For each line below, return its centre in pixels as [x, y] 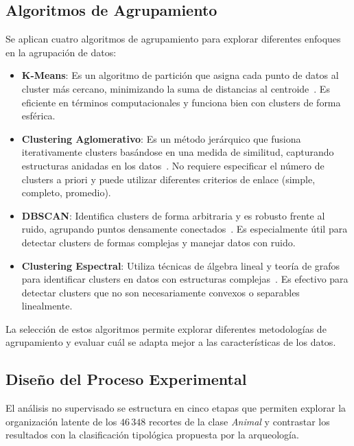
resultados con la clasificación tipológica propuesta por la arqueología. [152, 435]
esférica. [38, 116]
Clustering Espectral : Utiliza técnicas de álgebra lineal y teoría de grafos [181, 265]
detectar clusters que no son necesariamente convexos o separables [161, 292]
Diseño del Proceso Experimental [126, 379]
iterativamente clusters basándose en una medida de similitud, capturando [178, 152]
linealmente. [47, 306]
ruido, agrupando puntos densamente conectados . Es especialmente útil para [185, 229]
